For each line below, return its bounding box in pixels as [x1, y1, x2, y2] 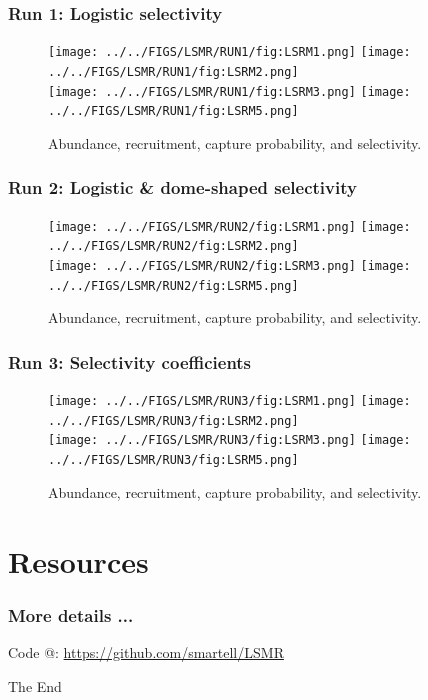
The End [8, 675, 62, 696]
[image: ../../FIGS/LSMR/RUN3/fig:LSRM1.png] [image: [48, 394, 411, 409]
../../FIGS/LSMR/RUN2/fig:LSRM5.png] [48, 278, 299, 293]
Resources [8, 540, 149, 581]
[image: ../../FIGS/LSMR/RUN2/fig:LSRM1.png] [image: [48, 219, 411, 234]
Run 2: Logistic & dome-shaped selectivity [8, 175, 357, 200]
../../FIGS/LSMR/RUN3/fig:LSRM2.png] [48, 413, 299, 428]
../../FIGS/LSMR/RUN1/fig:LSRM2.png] [48, 64, 299, 79]
